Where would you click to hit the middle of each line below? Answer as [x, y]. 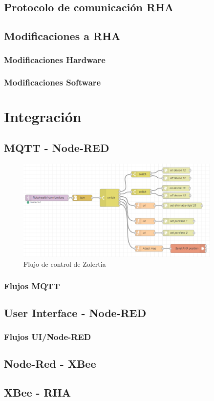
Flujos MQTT [32, 285]
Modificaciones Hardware [55, 60]
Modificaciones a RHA [62, 36]
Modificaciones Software [53, 82]
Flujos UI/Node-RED [48, 337]
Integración [43, 116]
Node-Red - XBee [50, 364]
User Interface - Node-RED [75, 312]
